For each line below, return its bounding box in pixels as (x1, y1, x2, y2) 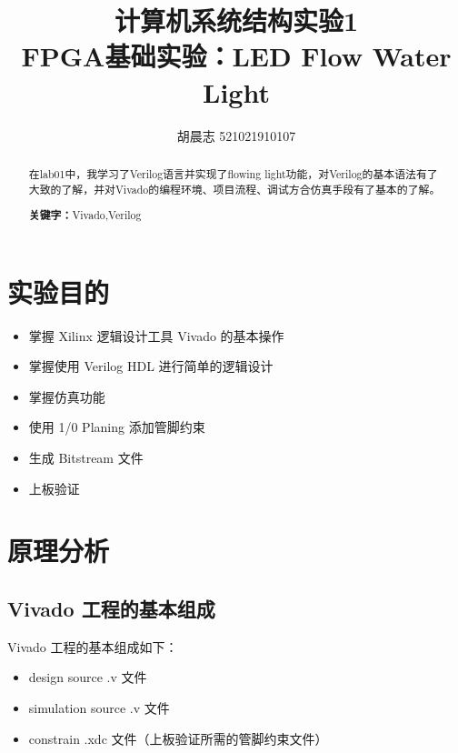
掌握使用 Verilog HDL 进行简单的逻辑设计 (28, 356, 274, 376)
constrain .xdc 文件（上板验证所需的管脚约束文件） (28, 728, 328, 748)
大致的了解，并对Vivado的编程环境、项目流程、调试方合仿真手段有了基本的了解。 (28, 181, 441, 196)
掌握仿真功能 (28, 387, 105, 406)
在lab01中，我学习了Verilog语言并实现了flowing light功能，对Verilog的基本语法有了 (28, 166, 438, 181)
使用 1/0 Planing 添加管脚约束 (28, 417, 205, 437)
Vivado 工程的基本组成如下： (7, 637, 178, 656)
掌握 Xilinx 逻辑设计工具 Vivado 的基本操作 (28, 326, 284, 345)
